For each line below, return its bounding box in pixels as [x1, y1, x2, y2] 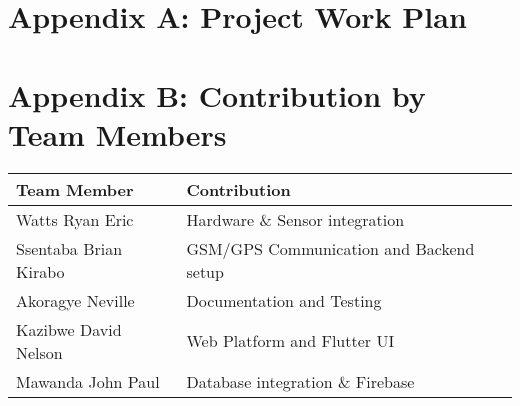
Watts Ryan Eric [16, 207, 134, 231]
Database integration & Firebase [186, 369, 415, 393]
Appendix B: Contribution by [8, 74, 426, 115]
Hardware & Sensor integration [186, 207, 405, 231]
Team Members [8, 113, 227, 154]
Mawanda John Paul [16, 369, 160, 393]
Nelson [16, 340, 63, 364]
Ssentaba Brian [16, 236, 123, 260]
